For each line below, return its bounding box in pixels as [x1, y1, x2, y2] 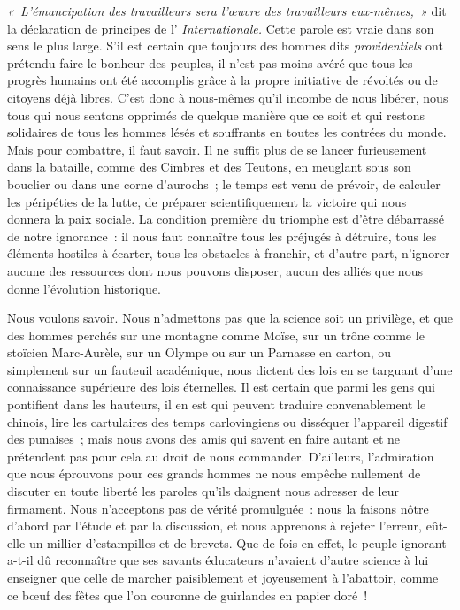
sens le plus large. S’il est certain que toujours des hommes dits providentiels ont [7, 36, 443, 55]
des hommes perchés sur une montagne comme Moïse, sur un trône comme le [7, 325, 425, 344]
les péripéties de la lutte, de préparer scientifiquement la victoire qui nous [7, 192, 407, 210]
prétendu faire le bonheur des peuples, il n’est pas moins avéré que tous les [7, 53, 413, 72]
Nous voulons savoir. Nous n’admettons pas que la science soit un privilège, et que [7, 309, 453, 327]
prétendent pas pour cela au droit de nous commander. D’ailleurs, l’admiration [7, 446, 434, 465]
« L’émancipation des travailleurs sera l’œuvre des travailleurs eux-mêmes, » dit [7, 2, 447, 19]
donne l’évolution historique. [7, 278, 161, 297]
